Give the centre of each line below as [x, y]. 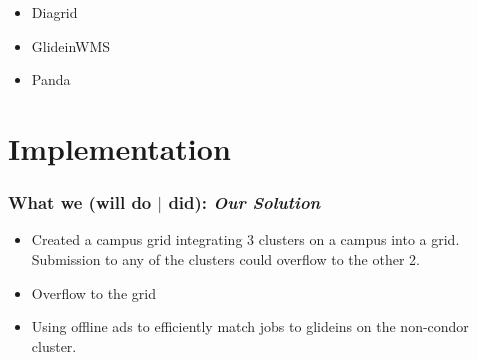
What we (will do [80, 202]
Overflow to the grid [93, 292]
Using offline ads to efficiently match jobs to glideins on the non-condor [250, 326]
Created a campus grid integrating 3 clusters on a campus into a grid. [245, 239]
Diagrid [54, 12]
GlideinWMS [71, 45]
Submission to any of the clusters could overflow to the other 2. [225, 259]
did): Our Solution [244, 202]
